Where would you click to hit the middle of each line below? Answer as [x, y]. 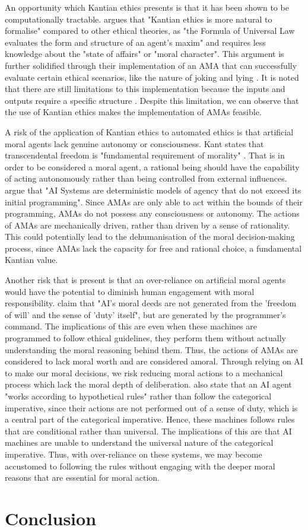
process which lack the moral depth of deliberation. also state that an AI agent [148, 384]
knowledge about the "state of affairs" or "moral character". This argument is [145, 54]
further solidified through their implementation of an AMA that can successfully [151, 65]
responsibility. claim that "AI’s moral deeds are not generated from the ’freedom [151, 303]
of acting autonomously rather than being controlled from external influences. [146, 178]
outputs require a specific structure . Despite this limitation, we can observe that [152, 100]
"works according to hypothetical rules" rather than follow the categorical [138, 396]
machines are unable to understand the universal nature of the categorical [139, 442]
